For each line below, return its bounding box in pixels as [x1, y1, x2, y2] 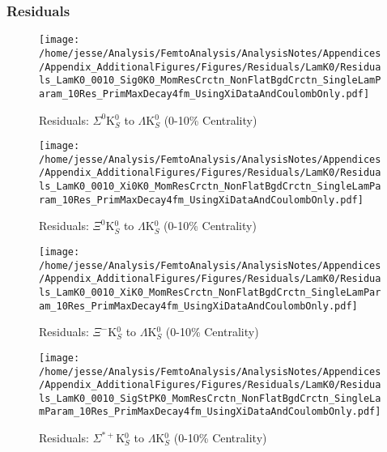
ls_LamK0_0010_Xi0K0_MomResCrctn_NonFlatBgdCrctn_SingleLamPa [39, 181, 381, 193]
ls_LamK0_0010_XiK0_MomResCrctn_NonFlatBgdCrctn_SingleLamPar [39, 286, 381, 298]
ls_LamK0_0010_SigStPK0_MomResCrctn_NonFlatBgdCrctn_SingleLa [39, 392, 381, 404]
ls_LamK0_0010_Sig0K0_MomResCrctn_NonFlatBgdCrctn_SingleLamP [39, 75, 381, 87]
